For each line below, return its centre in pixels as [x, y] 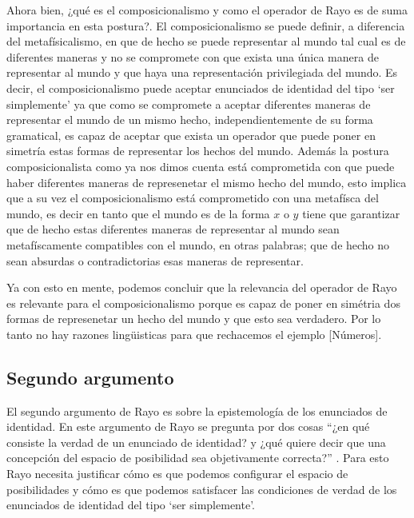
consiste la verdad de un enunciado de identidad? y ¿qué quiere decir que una [196, 442]
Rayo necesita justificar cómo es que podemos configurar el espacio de [177, 474]
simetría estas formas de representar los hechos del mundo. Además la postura [198, 151]
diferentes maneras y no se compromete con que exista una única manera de [193, 56]
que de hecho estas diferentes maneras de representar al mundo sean [173, 229]
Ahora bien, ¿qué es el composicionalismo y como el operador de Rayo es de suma [207, 10]
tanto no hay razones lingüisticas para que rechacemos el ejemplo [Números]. [194, 334]
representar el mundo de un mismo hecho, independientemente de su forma [190, 120]
